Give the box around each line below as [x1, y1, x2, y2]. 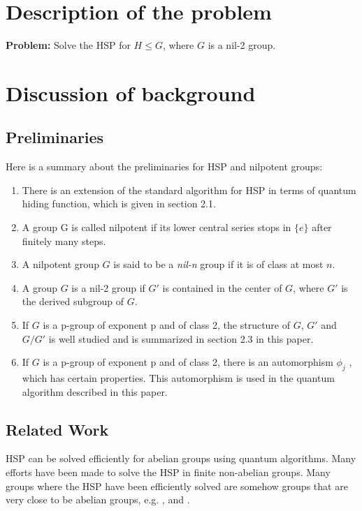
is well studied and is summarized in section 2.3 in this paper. [48, 331, 314, 346]
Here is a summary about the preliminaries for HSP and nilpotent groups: [6, 159, 323, 174]
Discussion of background [6, 78, 256, 107]
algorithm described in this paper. [22, 384, 168, 399]
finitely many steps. [22, 233, 106, 248]
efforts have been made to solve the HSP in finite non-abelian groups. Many [6, 465, 331, 480]
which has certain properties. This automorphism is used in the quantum [22, 371, 335, 385]
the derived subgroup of [22, 294, 124, 309]
